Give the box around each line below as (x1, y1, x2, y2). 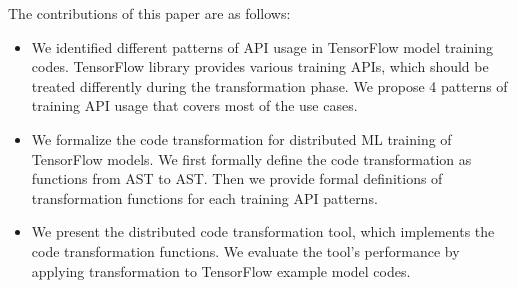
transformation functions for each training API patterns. (31, 187, 378, 208)
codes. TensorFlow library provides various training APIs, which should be (31, 56, 489, 77)
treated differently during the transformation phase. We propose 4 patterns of (31, 75, 508, 96)
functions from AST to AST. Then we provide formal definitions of (31, 168, 443, 189)
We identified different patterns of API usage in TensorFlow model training (31, 36, 494, 57)
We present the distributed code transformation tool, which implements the (31, 221, 495, 242)
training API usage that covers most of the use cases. (31, 95, 358, 116)
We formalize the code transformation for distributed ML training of (31, 128, 452, 149)
